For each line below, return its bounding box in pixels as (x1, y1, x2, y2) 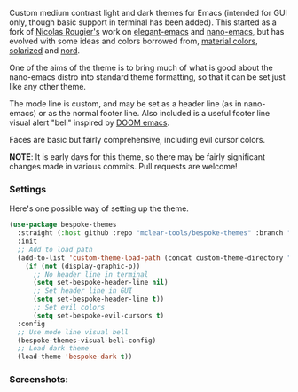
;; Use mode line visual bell (17, 327, 129, 336)
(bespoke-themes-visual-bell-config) (17, 336, 157, 345)
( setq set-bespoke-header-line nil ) (32, 278, 169, 287)
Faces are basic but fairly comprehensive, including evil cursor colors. (9, 135, 266, 145)
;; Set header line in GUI (32, 286, 133, 295)
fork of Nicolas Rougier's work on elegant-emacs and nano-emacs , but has (9, 27, 285, 36)
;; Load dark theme (17, 344, 90, 353)
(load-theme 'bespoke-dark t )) (17, 352, 133, 362)
